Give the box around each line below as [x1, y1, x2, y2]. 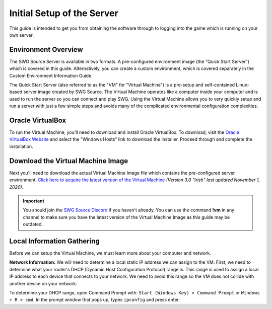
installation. [9, 143, 33, 149]
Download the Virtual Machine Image [9, 157, 128, 165]
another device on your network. [9, 280, 78, 286]
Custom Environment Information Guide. [9, 72, 93, 79]
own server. [9, 32, 34, 38]
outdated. [23, 221, 43, 227]
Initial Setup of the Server [9, 8, 118, 19]
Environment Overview [9, 45, 83, 54]
